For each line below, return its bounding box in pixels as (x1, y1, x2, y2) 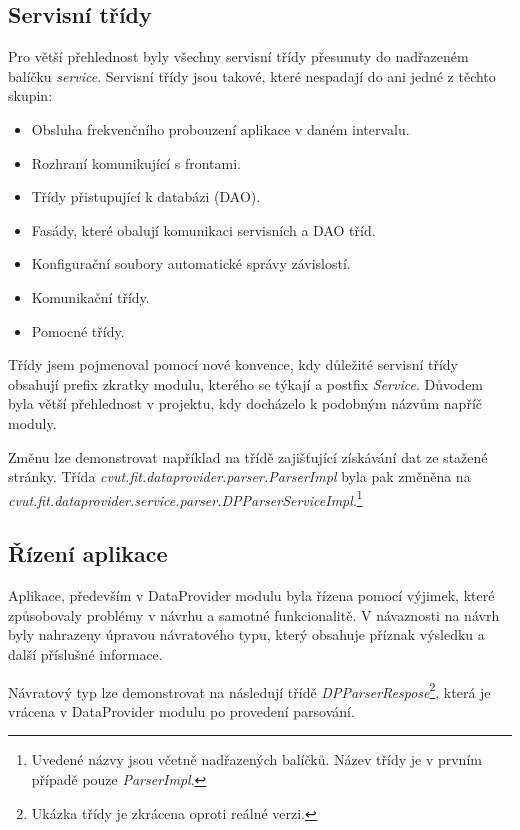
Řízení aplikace (8, 538, 168, 569)
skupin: (8, 85, 53, 106)
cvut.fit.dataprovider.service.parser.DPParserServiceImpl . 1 (8, 486, 363, 510)
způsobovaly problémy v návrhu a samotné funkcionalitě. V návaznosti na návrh (8, 604, 500, 625)
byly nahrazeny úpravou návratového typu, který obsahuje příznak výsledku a (8, 624, 485, 645)
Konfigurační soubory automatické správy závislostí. (31, 253, 351, 274)
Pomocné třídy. (31, 320, 125, 341)
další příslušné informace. (8, 643, 163, 664)
